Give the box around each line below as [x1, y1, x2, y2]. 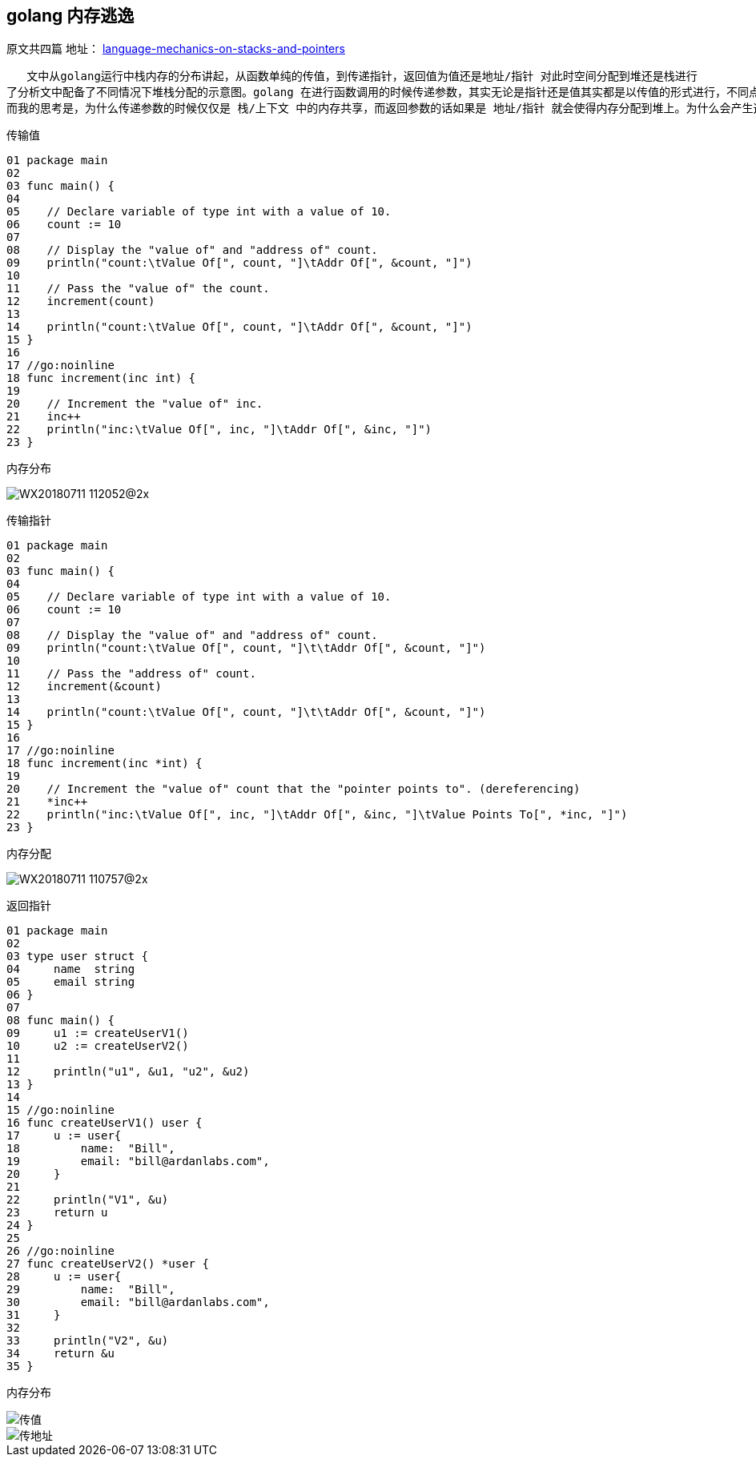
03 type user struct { [6, 950, 149, 963]
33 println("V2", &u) [6, 1334, 169, 1348]
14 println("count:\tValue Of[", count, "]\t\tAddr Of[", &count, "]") [6, 705, 486, 719]
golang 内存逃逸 [6, 6, 135, 26]
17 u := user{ [6, 1129, 122, 1143]
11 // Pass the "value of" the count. [6, 282, 270, 295]
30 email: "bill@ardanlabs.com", [6, 1296, 270, 1309]
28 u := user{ [6, 1270, 122, 1284]
